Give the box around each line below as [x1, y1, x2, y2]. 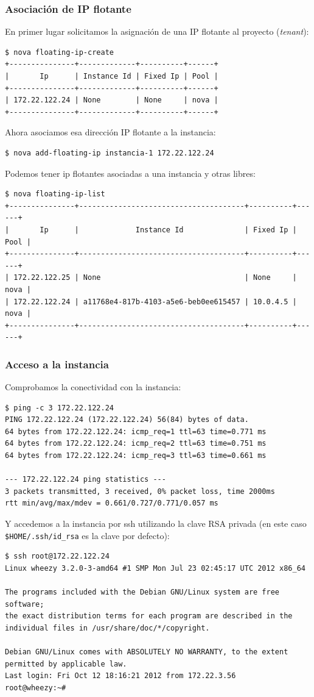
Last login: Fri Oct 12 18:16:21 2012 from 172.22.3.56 [5, 671, 236, 681]
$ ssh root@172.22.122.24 [5, 552, 110, 561]
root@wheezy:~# [5, 683, 66, 692]
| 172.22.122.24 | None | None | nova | [5, 96, 218, 105]
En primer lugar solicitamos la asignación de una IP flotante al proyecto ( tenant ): [5, 25, 309, 38]
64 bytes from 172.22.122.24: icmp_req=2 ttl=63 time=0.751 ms [5, 439, 267, 448]
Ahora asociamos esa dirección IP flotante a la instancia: [5, 126, 216, 138]
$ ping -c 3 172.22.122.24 [5, 403, 114, 412]
